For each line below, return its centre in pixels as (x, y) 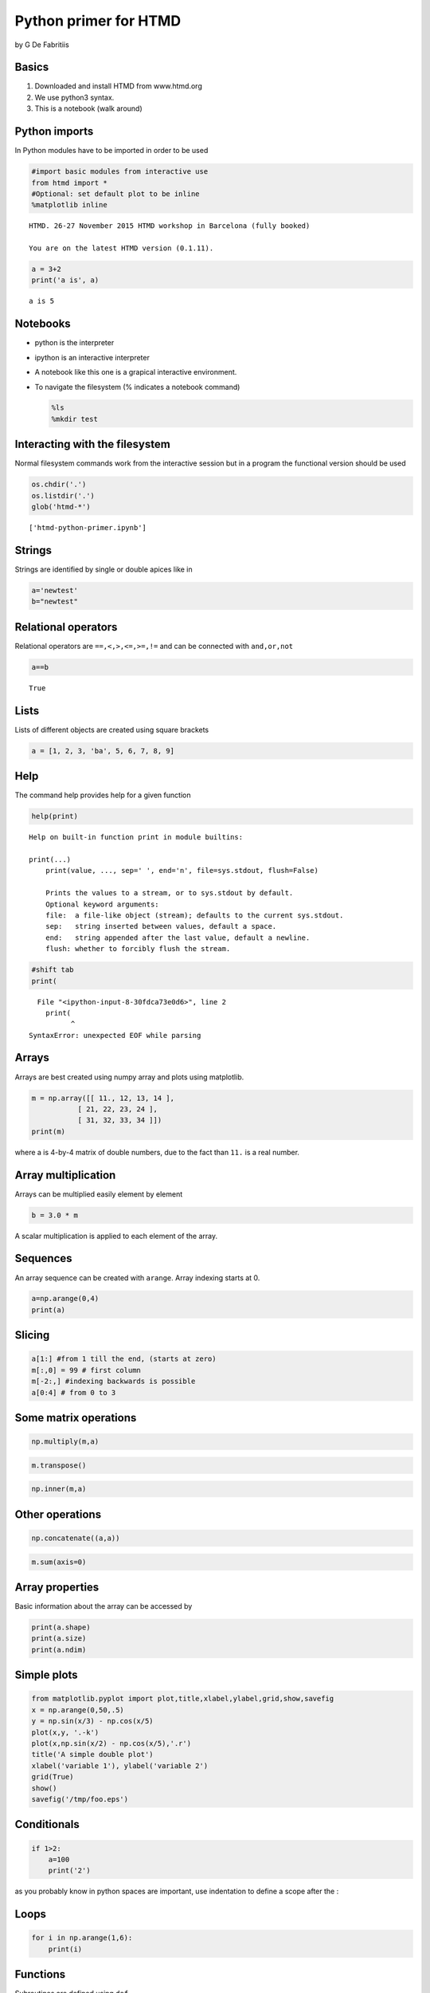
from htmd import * (69, 183)
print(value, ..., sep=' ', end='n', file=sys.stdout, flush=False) (182, 871)
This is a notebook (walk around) (88, 108)
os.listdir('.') (63, 495)
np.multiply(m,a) (65, 1442)
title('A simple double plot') (93, 1755)
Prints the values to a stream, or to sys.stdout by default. (169, 893)
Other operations (58, 1514)
